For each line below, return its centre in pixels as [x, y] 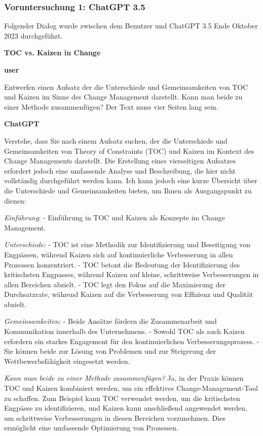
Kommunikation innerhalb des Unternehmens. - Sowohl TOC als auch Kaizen [124, 331]
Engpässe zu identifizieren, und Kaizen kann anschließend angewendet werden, [126, 408]
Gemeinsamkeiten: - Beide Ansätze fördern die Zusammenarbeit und [110, 321]
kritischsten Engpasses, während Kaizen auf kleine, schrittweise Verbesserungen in [131, 274]
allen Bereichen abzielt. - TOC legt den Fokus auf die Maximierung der [115, 284]
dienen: [15, 200]
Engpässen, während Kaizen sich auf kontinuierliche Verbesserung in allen [119, 254]
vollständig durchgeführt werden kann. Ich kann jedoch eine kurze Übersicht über [131, 180]
